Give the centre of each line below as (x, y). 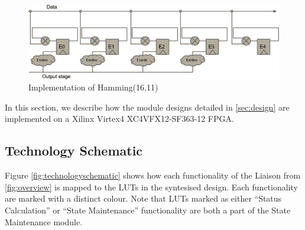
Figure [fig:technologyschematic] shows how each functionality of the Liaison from (153, 175)
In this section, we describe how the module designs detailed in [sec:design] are (147, 107)
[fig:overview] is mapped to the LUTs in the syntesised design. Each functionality (151, 187)
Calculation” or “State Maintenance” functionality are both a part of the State (148, 210)
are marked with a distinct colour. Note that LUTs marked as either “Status (143, 198)
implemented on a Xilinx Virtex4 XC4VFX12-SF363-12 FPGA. (119, 119)
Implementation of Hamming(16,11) (93, 87)
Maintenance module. (44, 221)
